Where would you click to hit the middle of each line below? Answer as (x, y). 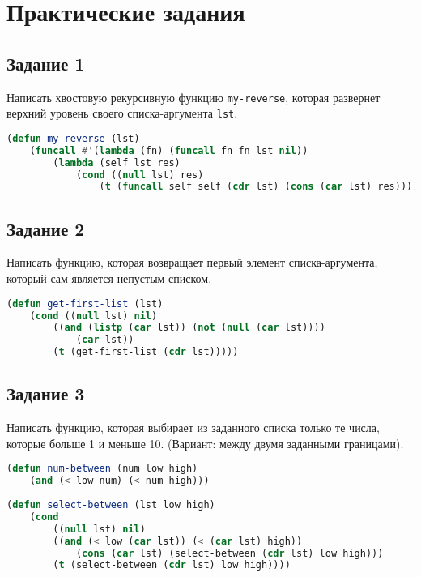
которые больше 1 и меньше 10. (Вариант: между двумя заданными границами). (205, 443)
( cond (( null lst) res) (140, 175)
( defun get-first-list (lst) (85, 303)
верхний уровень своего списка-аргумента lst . (122, 113)
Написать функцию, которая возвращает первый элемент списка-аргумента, (192, 262)
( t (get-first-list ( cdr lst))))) (146, 352)
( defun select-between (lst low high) (111, 505)
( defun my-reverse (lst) (73, 138)
